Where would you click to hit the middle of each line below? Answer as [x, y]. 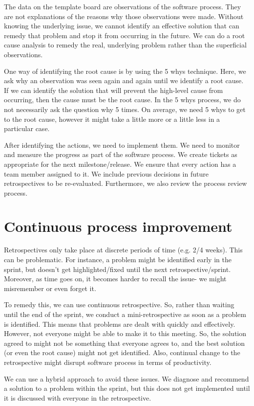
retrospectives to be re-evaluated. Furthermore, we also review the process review [126, 183]
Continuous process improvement [118, 226]
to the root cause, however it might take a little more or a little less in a [112, 119]
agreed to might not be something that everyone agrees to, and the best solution [125, 343]
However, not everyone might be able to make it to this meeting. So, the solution [125, 333]
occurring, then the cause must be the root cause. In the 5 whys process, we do [122, 100]
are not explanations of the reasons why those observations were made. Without [124, 16]
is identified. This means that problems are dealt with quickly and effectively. [120, 324]
